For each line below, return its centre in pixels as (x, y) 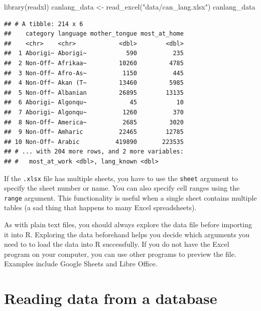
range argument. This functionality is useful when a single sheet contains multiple (130, 197)
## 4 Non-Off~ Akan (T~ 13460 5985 (94, 83)
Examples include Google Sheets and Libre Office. (81, 264)
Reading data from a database (111, 298)
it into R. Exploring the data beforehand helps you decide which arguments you (127, 234)
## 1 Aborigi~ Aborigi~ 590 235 (94, 53)
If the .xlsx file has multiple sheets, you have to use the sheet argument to (121, 178)
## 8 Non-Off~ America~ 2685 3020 (94, 122)
